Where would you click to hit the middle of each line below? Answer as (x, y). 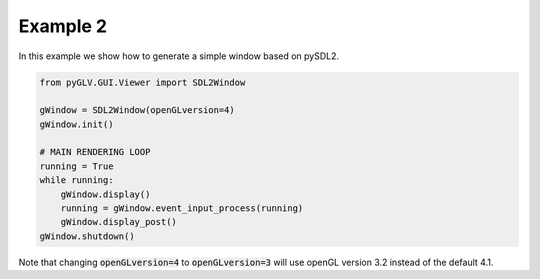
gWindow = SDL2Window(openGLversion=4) (137, 110)
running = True (76, 166)
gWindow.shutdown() (87, 236)
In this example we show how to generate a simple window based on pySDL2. (179, 56)
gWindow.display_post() (118, 222)
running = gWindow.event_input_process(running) (182, 208)
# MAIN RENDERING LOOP (95, 152)
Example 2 (63, 26)
